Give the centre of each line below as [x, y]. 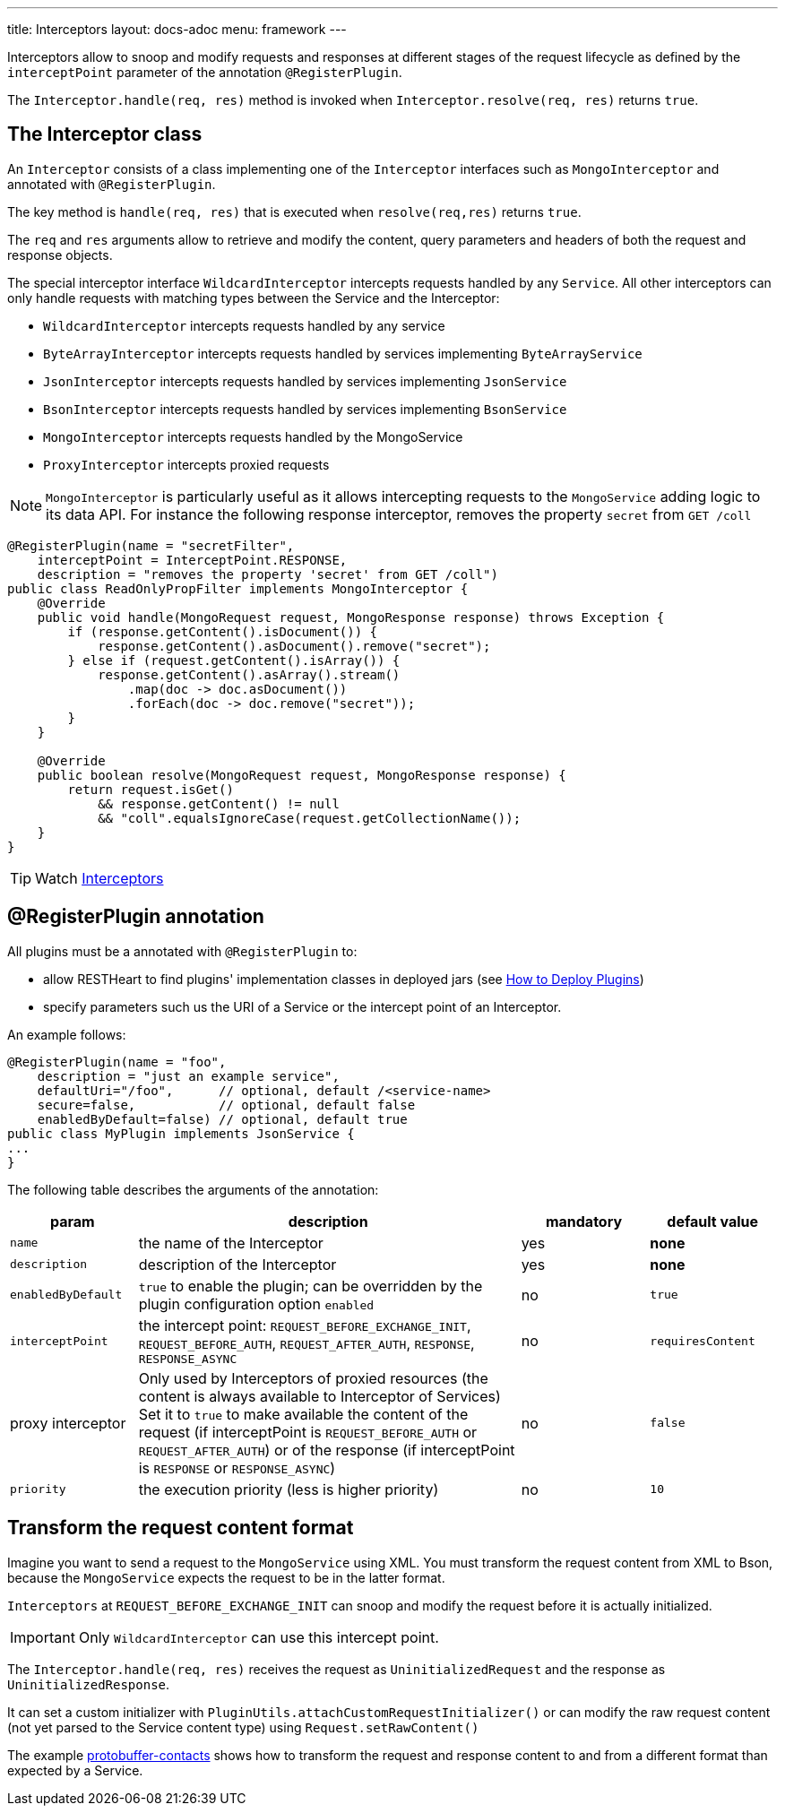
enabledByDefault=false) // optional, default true [222, 1119]
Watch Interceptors [99, 878]
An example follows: [67, 1034]
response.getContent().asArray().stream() [249, 674]
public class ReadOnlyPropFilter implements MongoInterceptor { [238, 588]
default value [713, 1221]
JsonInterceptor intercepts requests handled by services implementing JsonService [305, 381]
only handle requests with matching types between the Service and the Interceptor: [254, 298]
